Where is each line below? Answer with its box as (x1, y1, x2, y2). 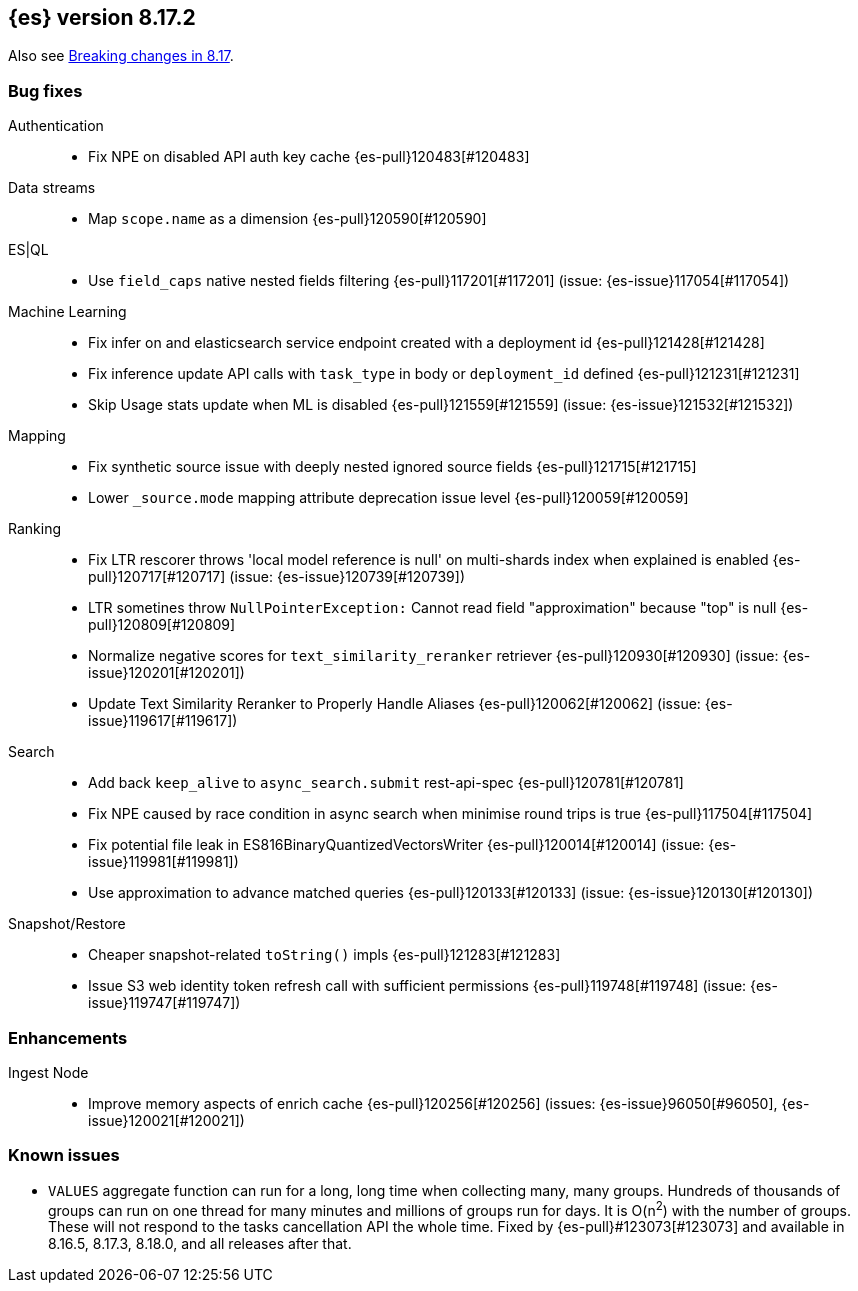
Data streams (8, 179, 96, 197)
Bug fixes (8, 80, 83, 101)
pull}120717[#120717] (88, 568, 226, 586)
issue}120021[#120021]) (88, 1111, 245, 1129)
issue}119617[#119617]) (88, 712, 238, 730)
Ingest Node (8, 1063, 89, 1081)
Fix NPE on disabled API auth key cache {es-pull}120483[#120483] (88, 148, 530, 166)
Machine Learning (8, 303, 127, 321)
